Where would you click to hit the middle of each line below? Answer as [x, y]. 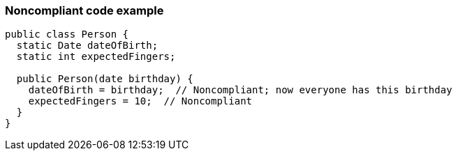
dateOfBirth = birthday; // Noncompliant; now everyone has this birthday [240, 90]
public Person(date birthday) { [105, 79]
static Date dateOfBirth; [87, 46]
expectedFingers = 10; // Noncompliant [140, 101]
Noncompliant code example [84, 10]
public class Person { [67, 34]
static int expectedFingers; [96, 57]
